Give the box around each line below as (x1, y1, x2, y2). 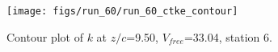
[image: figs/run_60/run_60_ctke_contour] (6, 6, 238, 17)
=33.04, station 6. (183, 28, 272, 45)
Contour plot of (6, 28, 83, 45)
